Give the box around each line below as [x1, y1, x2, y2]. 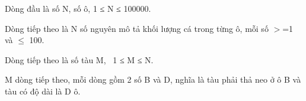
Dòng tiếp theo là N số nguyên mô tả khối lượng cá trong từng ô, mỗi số [5, 22, 269, 34]
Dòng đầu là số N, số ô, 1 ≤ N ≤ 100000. [5, 2, 151, 14]
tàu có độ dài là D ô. [5, 84, 81, 97]
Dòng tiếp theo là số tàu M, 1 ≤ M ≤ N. [5, 53, 154, 66]
